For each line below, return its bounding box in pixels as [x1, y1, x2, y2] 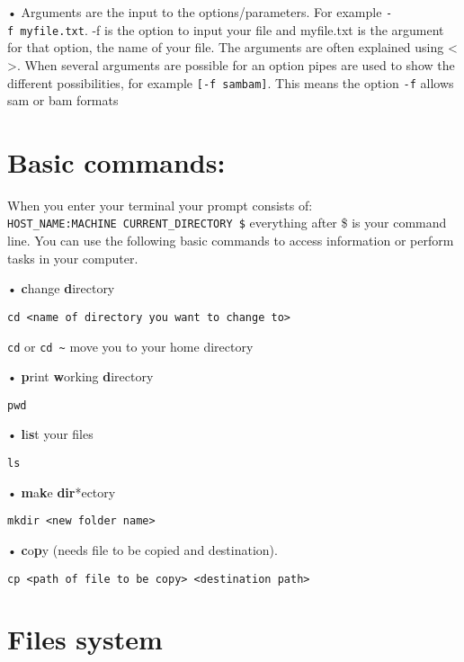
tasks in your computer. [7, 248, 138, 267]
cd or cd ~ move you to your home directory [7, 336, 254, 355]
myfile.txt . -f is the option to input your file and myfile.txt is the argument [20, 20, 444, 39]
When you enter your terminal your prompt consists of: [7, 195, 313, 214]
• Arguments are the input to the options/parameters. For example [7, 3, 382, 21]
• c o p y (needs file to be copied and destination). [7, 540, 278, 559]
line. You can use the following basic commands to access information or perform [7, 231, 454, 250]
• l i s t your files [7, 425, 94, 443]
